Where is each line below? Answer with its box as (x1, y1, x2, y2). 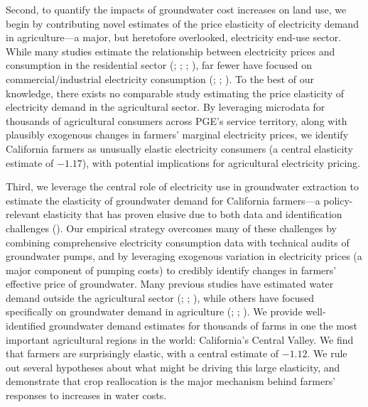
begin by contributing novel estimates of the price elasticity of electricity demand (6, 16, 359, 31)
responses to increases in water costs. (6, 388, 167, 403)
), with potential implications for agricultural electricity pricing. (82, 155, 360, 170)
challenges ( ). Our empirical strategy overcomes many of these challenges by (6, 220, 337, 235)
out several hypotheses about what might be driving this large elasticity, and (6, 359, 340, 374)
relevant (6, 207, 40, 222)
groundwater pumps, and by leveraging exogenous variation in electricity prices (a (6, 249, 362, 264)
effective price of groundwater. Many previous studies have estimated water (6, 276, 334, 291)
